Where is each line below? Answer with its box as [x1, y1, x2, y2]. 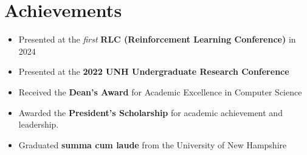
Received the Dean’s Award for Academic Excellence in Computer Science [18, 85, 302, 98]
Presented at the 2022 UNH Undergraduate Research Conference [18, 65, 289, 78]
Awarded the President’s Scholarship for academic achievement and [18, 106, 283, 119]
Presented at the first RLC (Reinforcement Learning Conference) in [18, 33, 296, 46]
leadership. [18, 118, 59, 131]
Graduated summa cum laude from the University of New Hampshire [18, 138, 287, 151]
